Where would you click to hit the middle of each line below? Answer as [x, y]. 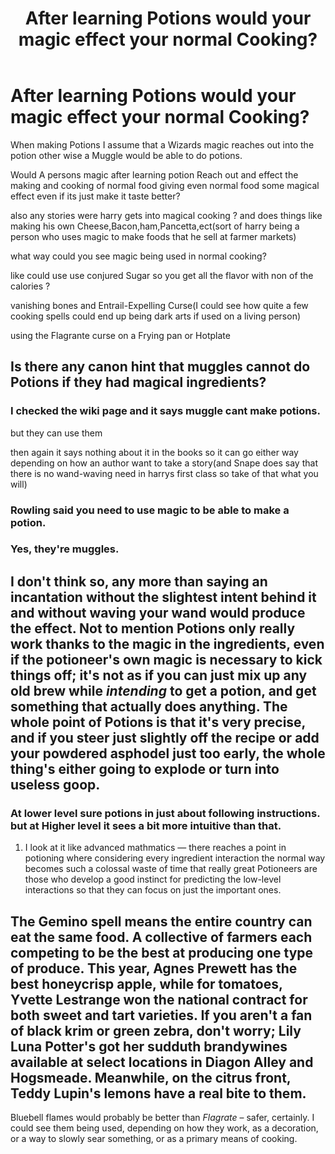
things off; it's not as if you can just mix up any [159, 675]
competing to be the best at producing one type [162, 952]
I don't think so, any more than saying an [139, 581]
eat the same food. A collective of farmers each [161, 937]
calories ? [30, 286]
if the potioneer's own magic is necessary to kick [166, 659]
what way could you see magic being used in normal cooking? [138, 256]
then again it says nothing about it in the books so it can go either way [154, 452]
